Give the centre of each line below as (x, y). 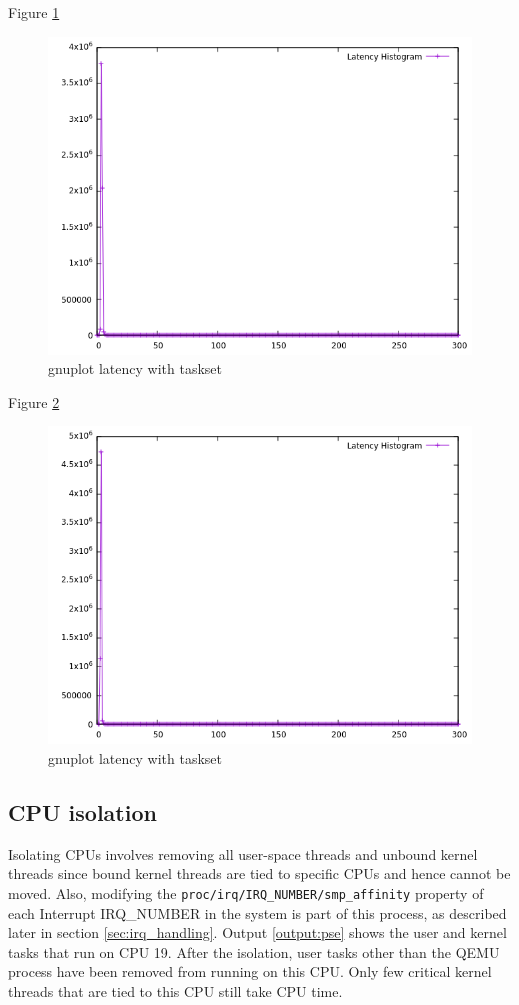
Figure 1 (34, 12)
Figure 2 (34, 401)
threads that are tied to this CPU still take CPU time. (175, 990)
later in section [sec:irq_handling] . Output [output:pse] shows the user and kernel (257, 932)
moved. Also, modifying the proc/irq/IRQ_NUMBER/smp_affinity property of (246, 892)
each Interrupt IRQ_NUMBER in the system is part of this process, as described (257, 912)
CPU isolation (82, 811)
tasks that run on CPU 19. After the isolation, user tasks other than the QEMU (254, 951)
